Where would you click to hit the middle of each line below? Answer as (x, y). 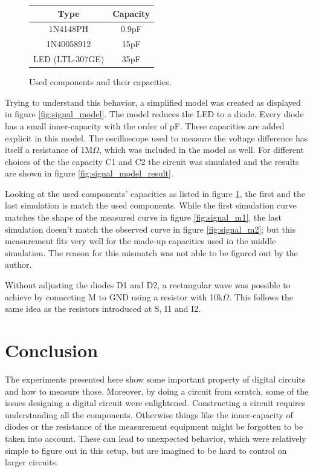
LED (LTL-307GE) (69, 59)
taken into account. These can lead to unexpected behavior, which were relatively (156, 438)
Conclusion (52, 350)
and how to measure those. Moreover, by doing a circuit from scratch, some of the (157, 391)
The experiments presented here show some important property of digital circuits (155, 379)
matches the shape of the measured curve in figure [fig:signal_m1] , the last (143, 217)
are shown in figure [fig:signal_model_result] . (89, 173)
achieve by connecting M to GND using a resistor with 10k (114, 296)
